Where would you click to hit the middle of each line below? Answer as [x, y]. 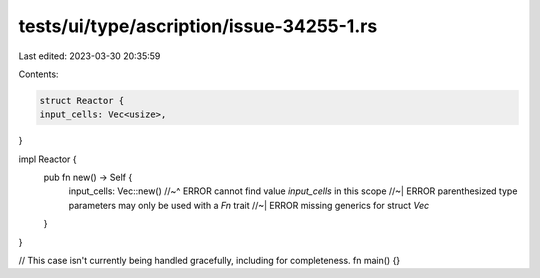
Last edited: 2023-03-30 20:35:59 [89, 56]
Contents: [38, 74]
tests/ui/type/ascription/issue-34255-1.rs [198, 26]
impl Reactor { [47, 159]
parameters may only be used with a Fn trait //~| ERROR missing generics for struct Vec [249, 205]
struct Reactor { [82, 100]
